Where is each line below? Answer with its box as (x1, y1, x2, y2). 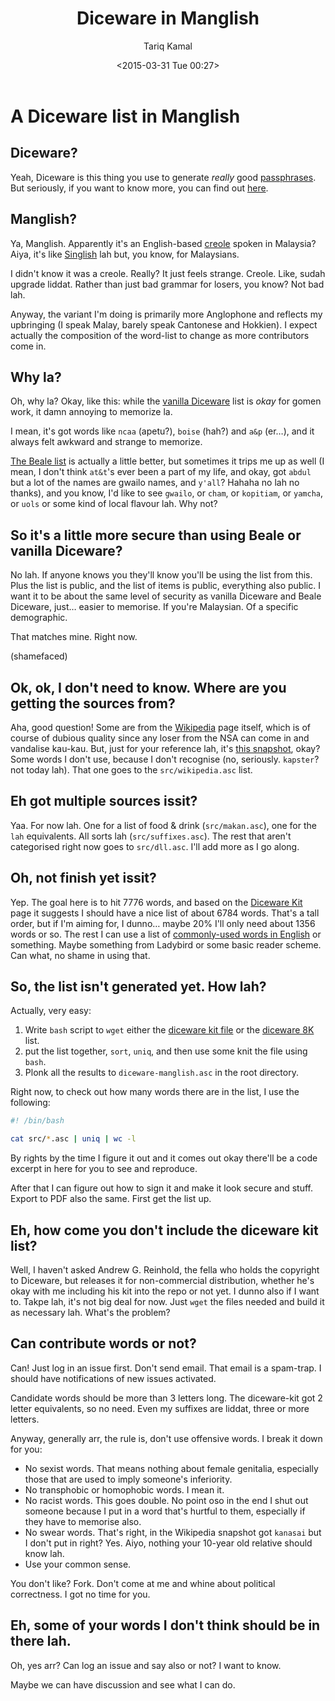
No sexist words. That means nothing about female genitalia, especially (24, 1462, 319, 1474)
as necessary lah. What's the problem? (10, 1307, 171, 1318)
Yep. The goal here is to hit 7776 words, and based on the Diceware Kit (10, 896, 303, 908)
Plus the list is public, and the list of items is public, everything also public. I (10, 580, 321, 592)
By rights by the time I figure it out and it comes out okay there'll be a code (10, 1152, 318, 1164)
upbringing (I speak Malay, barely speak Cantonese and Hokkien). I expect (10, 318, 318, 331)
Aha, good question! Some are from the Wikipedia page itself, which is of (10, 722, 311, 733)
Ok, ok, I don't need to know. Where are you (10, 679, 287, 696)
